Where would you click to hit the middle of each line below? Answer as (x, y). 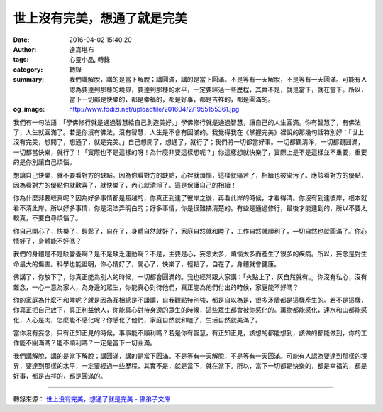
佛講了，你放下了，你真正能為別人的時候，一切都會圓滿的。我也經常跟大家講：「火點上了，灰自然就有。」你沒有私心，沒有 (190, 277)
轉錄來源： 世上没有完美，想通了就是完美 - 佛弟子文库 (92, 399)
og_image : (29, 109)
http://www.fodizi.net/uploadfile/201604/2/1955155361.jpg (154, 109)
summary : (29, 80)
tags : (21, 60)
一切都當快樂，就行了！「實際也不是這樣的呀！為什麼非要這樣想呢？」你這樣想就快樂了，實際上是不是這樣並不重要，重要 (190, 152)
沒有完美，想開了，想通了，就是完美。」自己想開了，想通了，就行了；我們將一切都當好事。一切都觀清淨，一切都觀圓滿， (189, 142)
